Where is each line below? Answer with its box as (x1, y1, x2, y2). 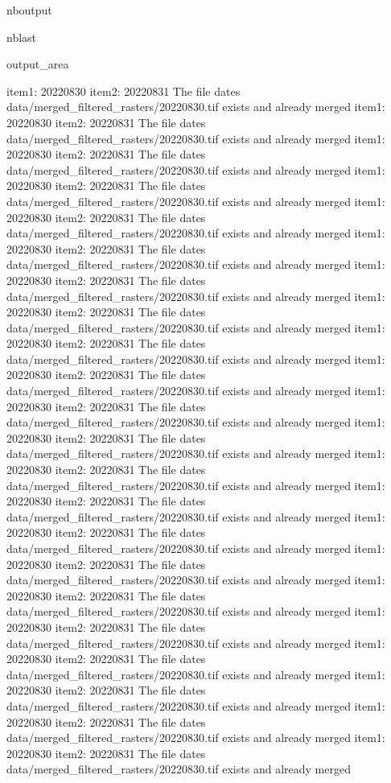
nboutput (6, 2, 52, 18)
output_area (6, 56, 69, 72)
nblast (6, 28, 37, 45)
